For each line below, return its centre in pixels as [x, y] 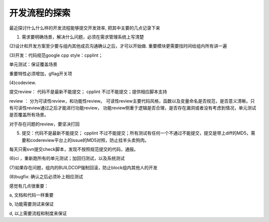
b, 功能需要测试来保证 [32, 204]
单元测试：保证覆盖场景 [33, 64]
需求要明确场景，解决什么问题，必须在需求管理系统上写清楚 [83, 37]
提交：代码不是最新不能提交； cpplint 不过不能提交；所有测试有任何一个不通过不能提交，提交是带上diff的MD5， [136, 133]
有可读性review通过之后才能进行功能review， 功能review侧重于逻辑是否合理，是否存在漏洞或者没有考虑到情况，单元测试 [133, 108]
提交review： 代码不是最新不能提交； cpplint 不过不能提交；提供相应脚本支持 [88, 92]
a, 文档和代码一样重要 [31, 195]
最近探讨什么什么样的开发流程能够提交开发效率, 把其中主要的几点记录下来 [85, 28]
